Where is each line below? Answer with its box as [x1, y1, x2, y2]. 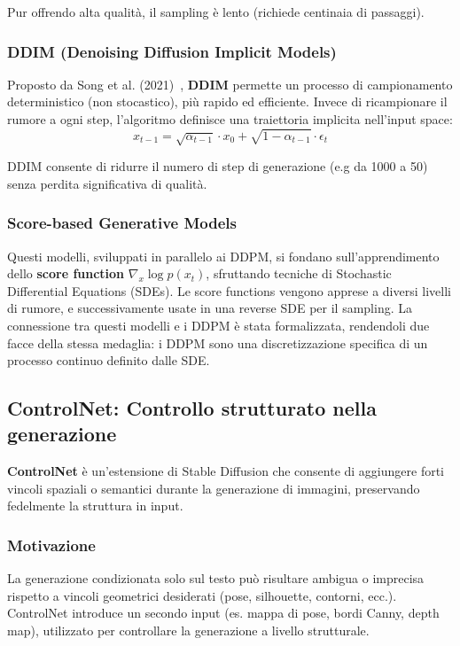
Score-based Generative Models [7, 212, 237, 234]
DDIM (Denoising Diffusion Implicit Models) [7, 40, 337, 62]
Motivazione [7, 534, 96, 556]
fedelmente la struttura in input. [7, 496, 183, 515]
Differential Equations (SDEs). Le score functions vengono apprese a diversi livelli [7, 281, 451, 300]
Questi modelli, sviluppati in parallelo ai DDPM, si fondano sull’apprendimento [7, 246, 440, 265]
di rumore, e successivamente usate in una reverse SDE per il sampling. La [7, 299, 412, 317]
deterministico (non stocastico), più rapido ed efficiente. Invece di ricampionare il [7, 92, 448, 111]
